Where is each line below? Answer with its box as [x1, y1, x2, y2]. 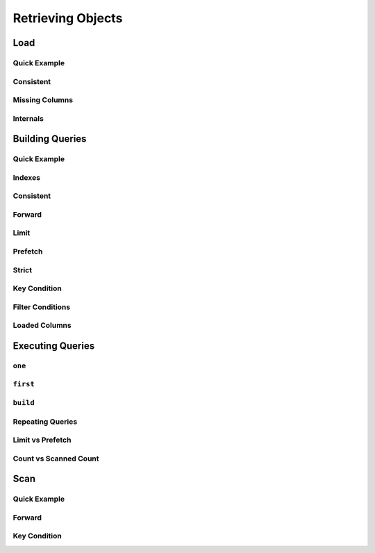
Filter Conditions [12, 302, 71, 312]
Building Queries [12, 133, 87, 145]
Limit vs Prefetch [12, 435, 72, 445]
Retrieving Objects [12, 10, 123, 26]
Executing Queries [12, 340, 95, 352]
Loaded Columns [12, 320, 72, 330]
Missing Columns [12, 95, 73, 105]
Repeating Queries [12, 417, 78, 427]
